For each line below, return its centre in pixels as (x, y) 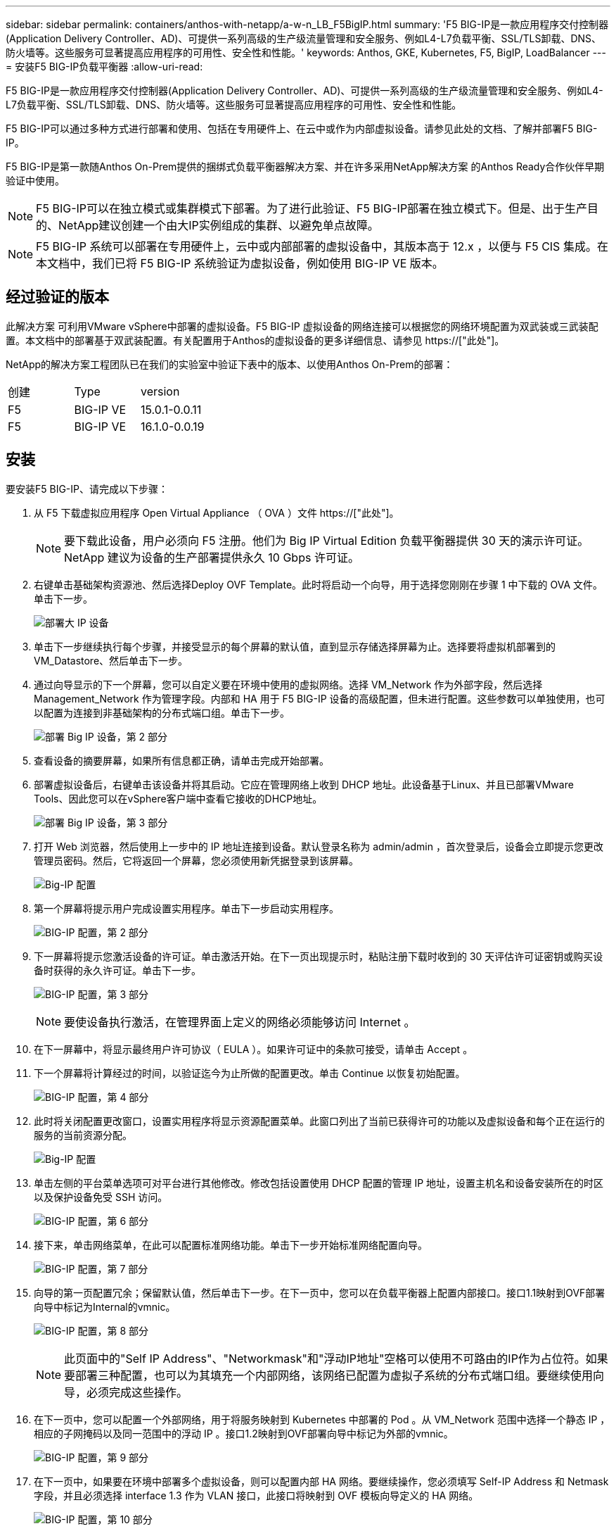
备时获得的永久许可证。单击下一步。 (117, 970)
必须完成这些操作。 (137, 1392)
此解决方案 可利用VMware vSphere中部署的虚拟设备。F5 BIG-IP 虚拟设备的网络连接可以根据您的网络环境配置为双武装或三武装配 (302, 326)
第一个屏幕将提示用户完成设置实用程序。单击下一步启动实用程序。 (186, 908)
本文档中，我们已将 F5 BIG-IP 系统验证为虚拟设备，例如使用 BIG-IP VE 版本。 (240, 263)
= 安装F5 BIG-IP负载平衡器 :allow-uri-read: (104, 67)
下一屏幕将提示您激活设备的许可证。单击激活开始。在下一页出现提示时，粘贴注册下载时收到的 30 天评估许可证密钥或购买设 (319, 956)
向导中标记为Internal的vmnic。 (105, 1306)
